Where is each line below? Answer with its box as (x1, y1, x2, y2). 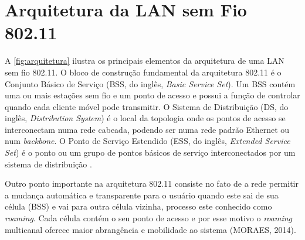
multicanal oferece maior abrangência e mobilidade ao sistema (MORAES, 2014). (5, 223, 296, 235)
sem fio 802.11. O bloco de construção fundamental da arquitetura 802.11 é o (5, 66, 282, 78)
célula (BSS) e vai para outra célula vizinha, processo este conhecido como (5, 200, 272, 212)
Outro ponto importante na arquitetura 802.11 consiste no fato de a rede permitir (5, 177, 299, 190)
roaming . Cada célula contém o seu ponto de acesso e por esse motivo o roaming (5, 212, 293, 224)
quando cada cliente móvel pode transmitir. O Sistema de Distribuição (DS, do (5, 100, 289, 112)
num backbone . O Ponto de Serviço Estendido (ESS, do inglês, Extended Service (5, 135, 290, 147)
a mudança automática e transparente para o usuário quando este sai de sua (5, 188, 279, 201)
